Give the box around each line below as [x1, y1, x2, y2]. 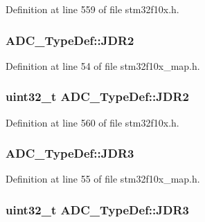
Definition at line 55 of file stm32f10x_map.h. [6, 172, 200, 186]
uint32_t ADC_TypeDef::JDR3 [6, 201, 189, 218]
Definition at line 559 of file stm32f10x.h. [6, 2, 179, 16]
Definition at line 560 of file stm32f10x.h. [6, 115, 179, 129]
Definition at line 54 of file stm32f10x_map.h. [6, 58, 200, 73]
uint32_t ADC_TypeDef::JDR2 [6, 88, 189, 105]
